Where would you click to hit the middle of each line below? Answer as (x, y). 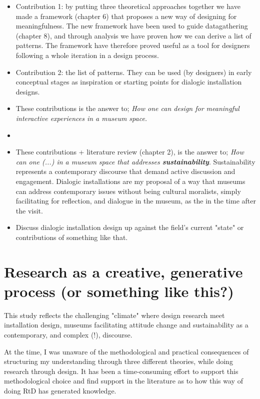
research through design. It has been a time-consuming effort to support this (121, 371)
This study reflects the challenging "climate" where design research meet (114, 315)
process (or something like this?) (119, 291)
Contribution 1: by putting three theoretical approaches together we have (128, 6)
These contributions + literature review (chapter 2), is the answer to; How (130, 152)
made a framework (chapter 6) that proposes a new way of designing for (126, 16)
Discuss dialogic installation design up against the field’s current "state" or (130, 227)
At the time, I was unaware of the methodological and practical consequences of (126, 351)
